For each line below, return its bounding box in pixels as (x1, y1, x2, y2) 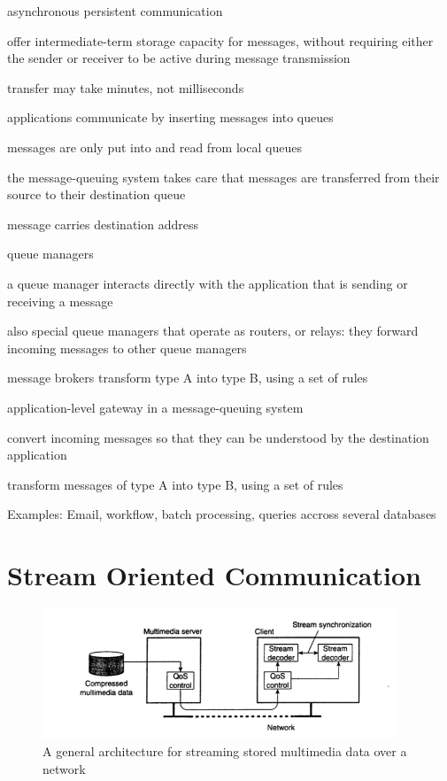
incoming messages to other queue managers (7, 338, 247, 357)
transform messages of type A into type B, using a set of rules (7, 475, 343, 493)
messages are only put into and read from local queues (7, 137, 302, 156)
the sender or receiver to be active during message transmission (7, 49, 351, 67)
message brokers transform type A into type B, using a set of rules (7, 368, 368, 387)
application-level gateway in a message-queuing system (7, 398, 304, 416)
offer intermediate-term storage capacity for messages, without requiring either (7, 31, 434, 50)
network (42, 759, 86, 777)
